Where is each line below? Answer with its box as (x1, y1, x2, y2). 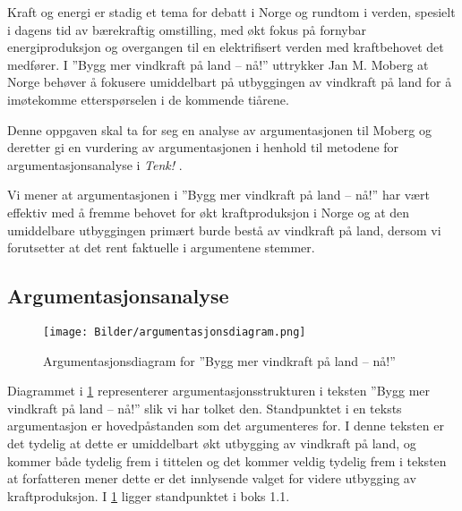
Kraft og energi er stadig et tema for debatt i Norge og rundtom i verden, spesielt (7, 3, 456, 21)
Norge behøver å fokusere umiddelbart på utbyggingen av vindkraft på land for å (7, 72, 452, 91)
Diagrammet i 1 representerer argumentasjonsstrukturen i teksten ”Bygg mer (7, 381, 431, 400)
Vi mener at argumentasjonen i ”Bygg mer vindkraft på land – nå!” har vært (7, 185, 430, 204)
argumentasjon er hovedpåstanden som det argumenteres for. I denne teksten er (7, 416, 444, 435)
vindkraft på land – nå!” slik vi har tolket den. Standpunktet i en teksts (7, 398, 402, 417)
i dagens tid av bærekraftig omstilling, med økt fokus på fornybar (7, 20, 366, 38)
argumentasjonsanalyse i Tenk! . (7, 155, 183, 174)
